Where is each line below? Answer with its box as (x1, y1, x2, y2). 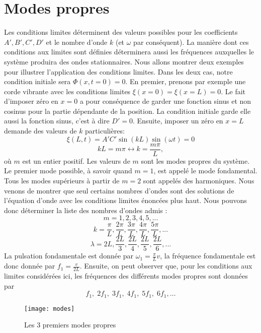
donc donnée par (4, 260, 55, 271)
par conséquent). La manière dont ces (133, 36, 249, 47)
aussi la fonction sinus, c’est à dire (4, 115, 110, 126)
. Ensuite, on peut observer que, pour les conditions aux (79, 260, 252, 271)
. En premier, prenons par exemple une (125, 76, 246, 87)
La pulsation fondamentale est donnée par (4, 250, 134, 261)
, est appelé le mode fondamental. (153, 165, 257, 176)
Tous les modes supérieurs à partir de (4, 175, 120, 185)
